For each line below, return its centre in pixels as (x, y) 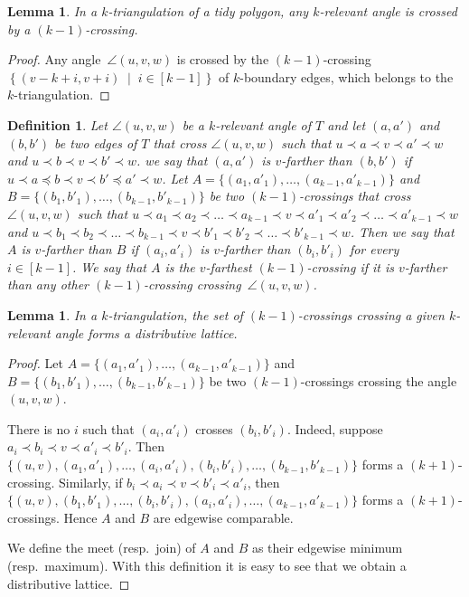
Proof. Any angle (54, 59)
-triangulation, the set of (175, 314)
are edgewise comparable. (223, 517)
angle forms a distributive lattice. (146, 332)
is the (180, 266)
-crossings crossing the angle (379, 380)
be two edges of (96, 142)
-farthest (229, 266)
